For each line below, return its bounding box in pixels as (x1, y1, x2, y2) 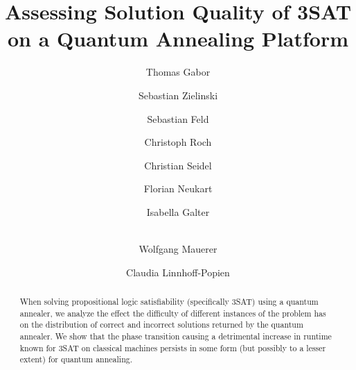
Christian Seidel (144, 158, 212, 172)
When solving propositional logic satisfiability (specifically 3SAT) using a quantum (19, 296, 319, 308)
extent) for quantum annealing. (19, 353, 133, 365)
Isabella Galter (146, 204, 210, 219)
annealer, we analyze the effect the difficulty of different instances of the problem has (19, 307, 326, 319)
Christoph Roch (144, 135, 212, 149)
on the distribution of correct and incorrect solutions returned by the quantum (19, 319, 303, 330)
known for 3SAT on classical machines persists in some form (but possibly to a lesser (19, 342, 326, 353)
